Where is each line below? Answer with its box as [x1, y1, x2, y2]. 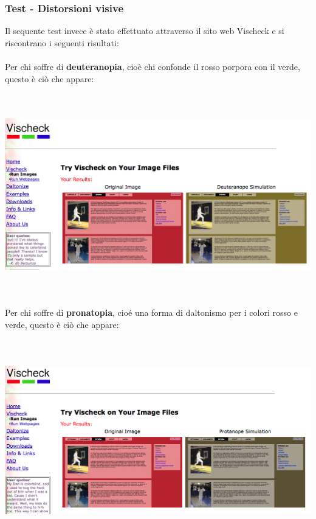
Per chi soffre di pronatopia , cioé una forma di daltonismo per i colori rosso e [5, 306, 298, 319]
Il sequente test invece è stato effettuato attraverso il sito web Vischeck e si [5, 24, 284, 37]
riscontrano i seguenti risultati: [5, 36, 119, 49]
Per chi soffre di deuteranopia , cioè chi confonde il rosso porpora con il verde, [5, 60, 300, 72]
